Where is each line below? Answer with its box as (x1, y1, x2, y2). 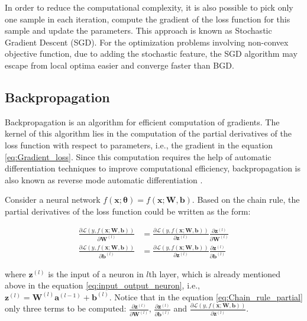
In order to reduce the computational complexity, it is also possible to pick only (5, 1, 293, 13)
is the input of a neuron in (48, 267, 144, 280)
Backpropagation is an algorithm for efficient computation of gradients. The (5, 115, 280, 128)
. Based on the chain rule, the (192, 193, 300, 206)
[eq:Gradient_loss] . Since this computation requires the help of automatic (5, 150, 272, 163)
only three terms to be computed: (5, 302, 127, 314)
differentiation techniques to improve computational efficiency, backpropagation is (5, 162, 301, 174)
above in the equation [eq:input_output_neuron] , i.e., (5, 279, 200, 291)
